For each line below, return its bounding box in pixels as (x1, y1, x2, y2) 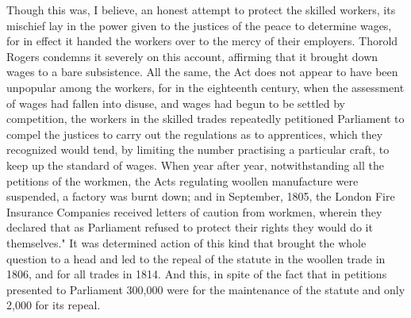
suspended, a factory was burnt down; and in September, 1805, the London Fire (6, 188, 395, 205)
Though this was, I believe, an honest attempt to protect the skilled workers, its (6, 2, 396, 17)
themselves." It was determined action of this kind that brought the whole (6, 234, 367, 251)
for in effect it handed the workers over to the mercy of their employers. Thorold (6, 33, 398, 49)
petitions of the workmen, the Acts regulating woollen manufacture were (6, 172, 359, 189)
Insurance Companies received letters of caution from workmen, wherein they (6, 203, 382, 220)
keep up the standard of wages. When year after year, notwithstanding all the (6, 156, 385, 173)
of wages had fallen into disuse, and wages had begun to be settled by (6, 94, 345, 111)
